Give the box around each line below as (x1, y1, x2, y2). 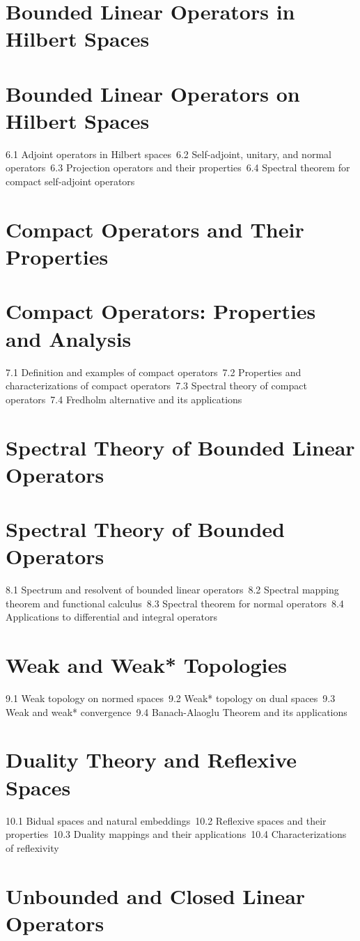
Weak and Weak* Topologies (6, 651, 287, 679)
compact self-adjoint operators (6, 174, 135, 189)
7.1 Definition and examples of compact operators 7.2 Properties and (6, 364, 302, 379)
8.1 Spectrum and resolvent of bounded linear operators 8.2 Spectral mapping (6, 582, 339, 597)
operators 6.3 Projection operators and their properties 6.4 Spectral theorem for (6, 160, 350, 175)
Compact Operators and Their (6, 215, 304, 243)
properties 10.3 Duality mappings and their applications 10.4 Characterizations (6, 827, 347, 841)
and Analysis (6, 324, 132, 352)
